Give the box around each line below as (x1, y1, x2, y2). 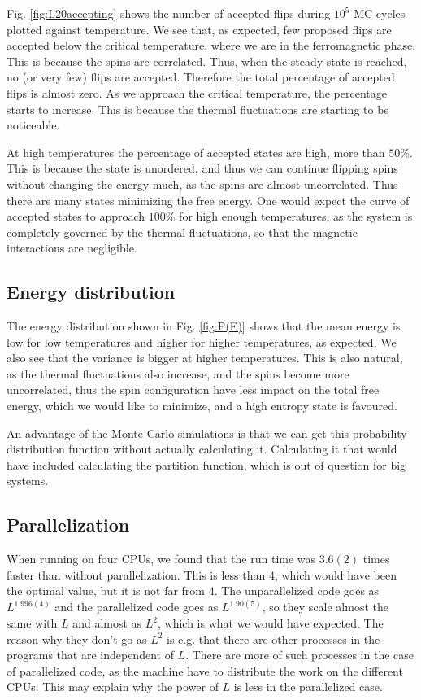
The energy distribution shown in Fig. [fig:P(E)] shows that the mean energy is (7, 317, 401, 335)
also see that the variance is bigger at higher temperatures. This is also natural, (7, 349, 403, 366)
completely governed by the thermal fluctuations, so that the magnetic (7, 223, 358, 240)
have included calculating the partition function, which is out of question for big (7, 456, 406, 473)
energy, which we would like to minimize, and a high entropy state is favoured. (7, 397, 397, 414)
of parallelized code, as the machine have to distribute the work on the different (7, 662, 403, 679)
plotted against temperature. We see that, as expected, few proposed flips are (7, 20, 392, 37)
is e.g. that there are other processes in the (167, 630, 380, 647)
